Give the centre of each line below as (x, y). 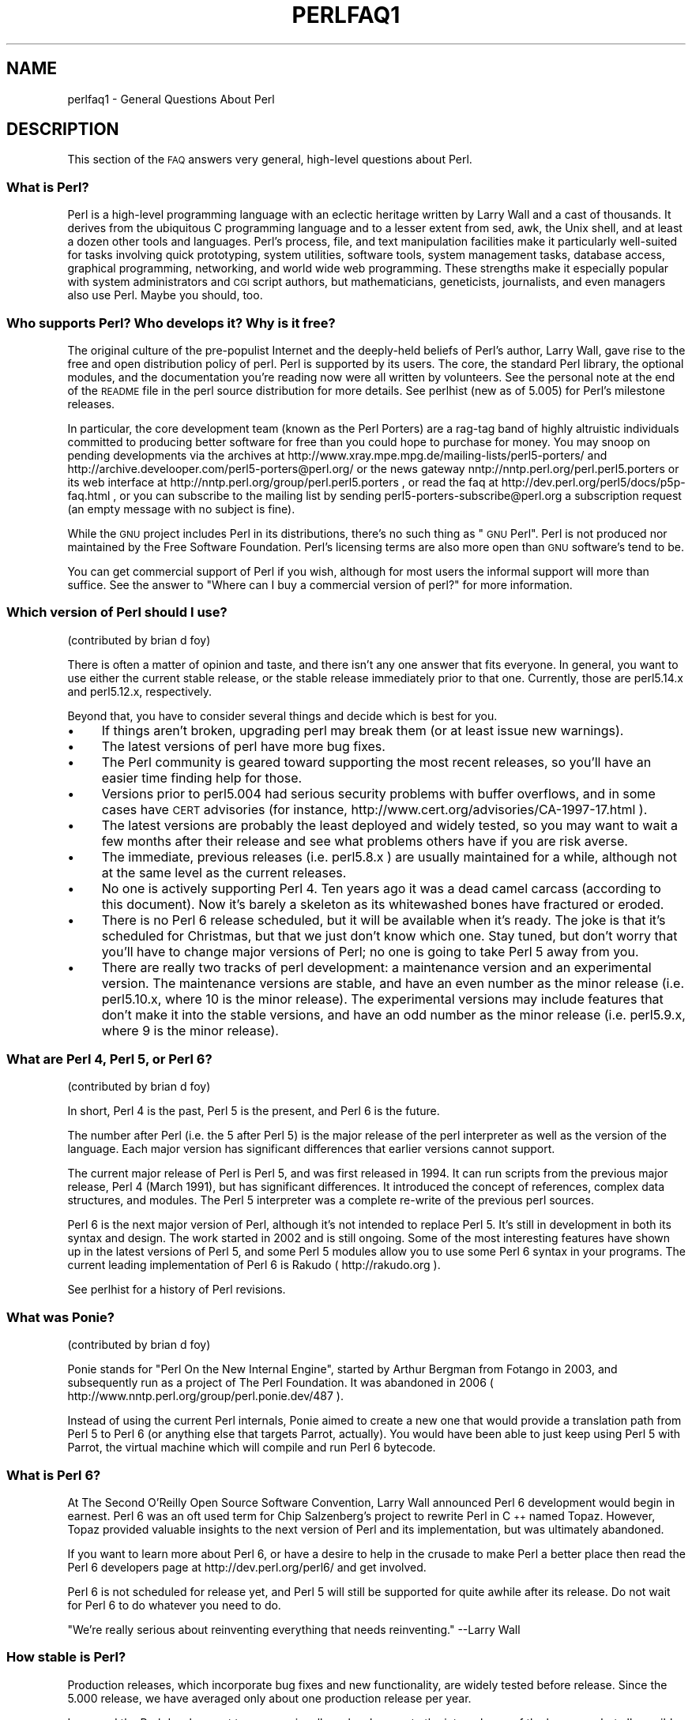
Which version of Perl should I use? (117, 612)
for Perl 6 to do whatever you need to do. (174, 1605)
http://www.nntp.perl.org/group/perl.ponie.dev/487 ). (206, 1396)
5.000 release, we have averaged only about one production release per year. (269, 1698)
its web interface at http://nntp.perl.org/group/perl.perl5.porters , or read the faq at (283, 482)
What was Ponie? (60, 1317)
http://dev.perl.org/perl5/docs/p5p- (593, 482)
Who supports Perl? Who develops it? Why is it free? (171, 323)
